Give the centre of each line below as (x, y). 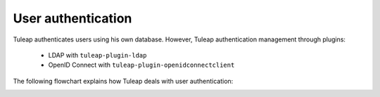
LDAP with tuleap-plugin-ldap (97, 55)
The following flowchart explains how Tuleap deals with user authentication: (123, 81)
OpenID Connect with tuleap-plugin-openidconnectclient (141, 65)
